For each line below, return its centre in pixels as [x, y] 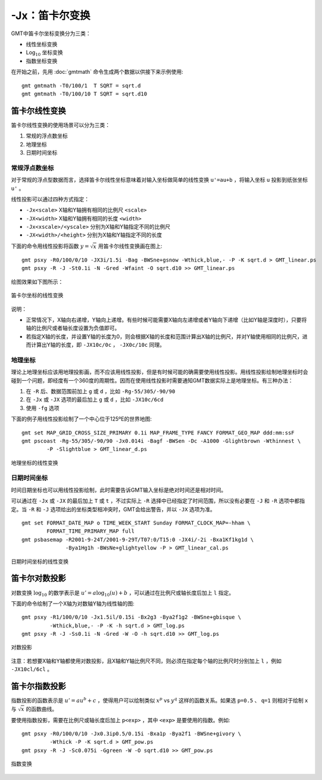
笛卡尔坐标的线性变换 [37, 296]
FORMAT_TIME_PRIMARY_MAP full [91, 531]
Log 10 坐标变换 [45, 53]
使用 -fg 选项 [43, 408]
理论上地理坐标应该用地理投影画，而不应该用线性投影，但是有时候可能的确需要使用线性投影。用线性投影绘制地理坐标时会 [160, 372]
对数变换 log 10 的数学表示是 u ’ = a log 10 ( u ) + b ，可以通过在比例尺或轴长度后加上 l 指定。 [123, 593]
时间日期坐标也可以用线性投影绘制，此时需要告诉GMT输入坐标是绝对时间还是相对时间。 [119, 490]
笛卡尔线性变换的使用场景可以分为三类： [60, 125]
